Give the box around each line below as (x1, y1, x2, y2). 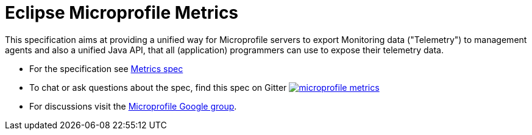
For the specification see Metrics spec (29, 63, 183, 74)
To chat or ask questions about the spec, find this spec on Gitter (29, 82, 287, 93)
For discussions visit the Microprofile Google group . (29, 100, 237, 111)
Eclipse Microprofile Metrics (5, 2, 239, 23)
